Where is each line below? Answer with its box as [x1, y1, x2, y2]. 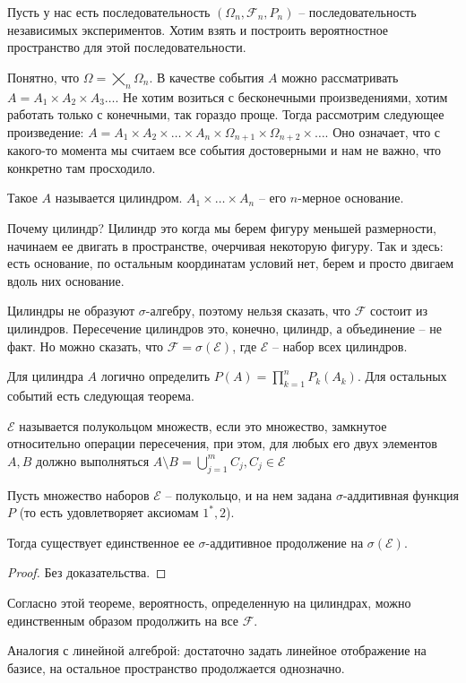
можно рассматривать [281, 67, 399, 86]
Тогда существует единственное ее [7, 532, 194, 551]
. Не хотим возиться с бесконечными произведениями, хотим [115, 87, 448, 106]
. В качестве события [149, 67, 264, 86]
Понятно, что [7, 67, 80, 86]
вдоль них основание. [7, 271, 125, 290]
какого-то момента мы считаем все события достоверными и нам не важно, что [7, 141, 442, 160]
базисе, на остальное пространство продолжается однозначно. [7, 658, 345, 677]
